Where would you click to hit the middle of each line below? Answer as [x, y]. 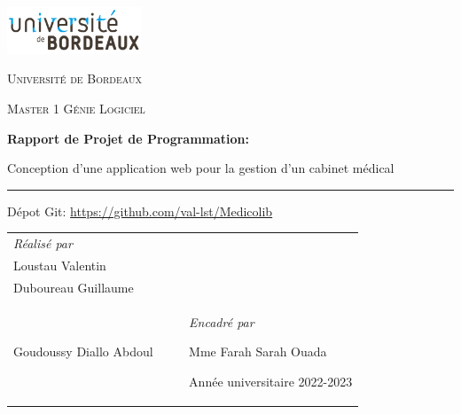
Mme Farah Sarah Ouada [258, 352]
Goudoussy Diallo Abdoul [83, 352]
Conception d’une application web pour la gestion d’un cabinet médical [201, 168]
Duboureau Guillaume [74, 287]
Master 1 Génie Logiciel [76, 109]
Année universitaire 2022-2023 [271, 381]
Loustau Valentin [60, 265]
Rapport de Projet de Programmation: [129, 138]
